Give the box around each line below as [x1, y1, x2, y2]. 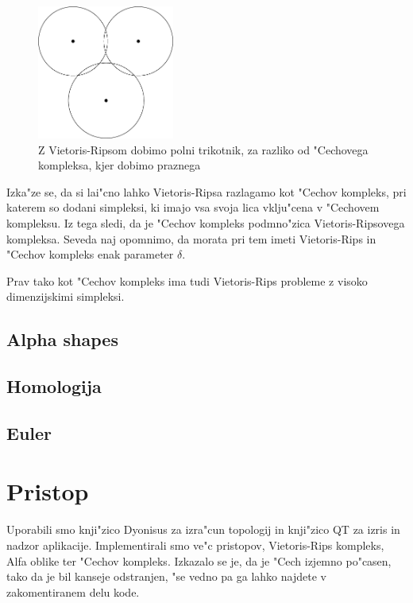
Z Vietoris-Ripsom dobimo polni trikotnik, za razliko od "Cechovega [38, 141, 369, 158]
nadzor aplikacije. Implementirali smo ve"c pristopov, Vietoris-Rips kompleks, [6, 536, 384, 553]
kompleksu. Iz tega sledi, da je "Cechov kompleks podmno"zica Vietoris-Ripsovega [6, 214, 405, 231]
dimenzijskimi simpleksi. [6, 288, 125, 305]
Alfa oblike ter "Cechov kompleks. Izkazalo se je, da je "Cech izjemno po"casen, [6, 552, 392, 569]
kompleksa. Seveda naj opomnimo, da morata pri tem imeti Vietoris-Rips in [6, 230, 376, 247]
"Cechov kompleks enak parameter [6, 246, 174, 263]
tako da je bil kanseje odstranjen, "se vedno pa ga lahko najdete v [6, 568, 326, 585]
